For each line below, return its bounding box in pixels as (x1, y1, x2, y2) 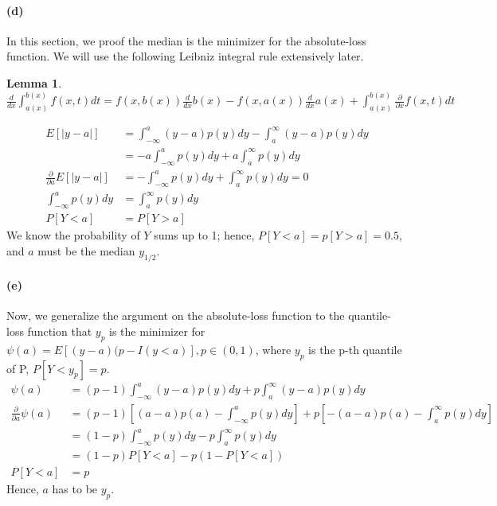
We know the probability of (6, 227, 140, 243)
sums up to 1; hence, (154, 227, 255, 243)
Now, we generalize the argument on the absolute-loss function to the (6, 307, 345, 324)
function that (27, 323, 92, 340)
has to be (52, 481, 98, 497)
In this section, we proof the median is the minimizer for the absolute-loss (6, 32, 367, 49)
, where (255, 341, 292, 357)
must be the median (37, 242, 135, 259)
